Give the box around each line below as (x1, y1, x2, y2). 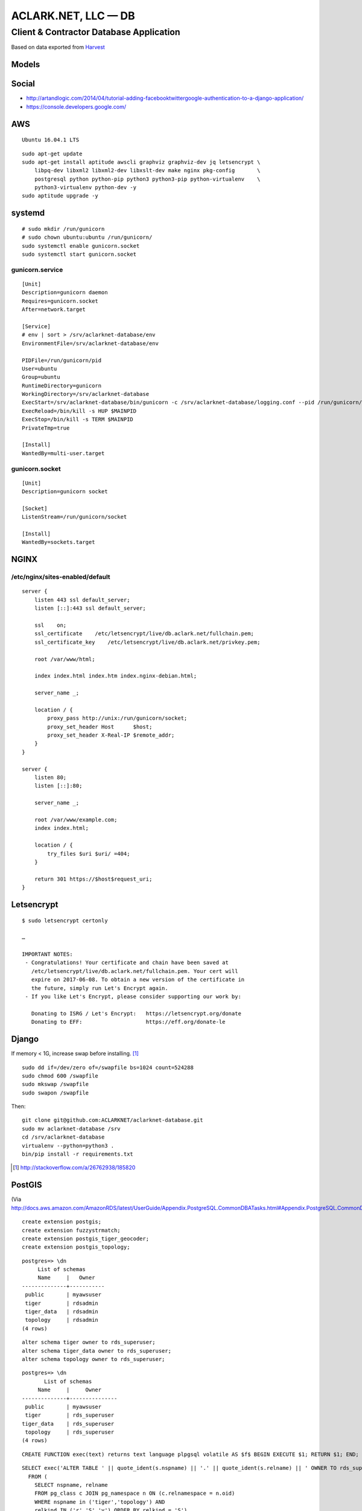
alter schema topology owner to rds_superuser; (22, 1356, 165, 1362)
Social (11, 79, 36, 89)
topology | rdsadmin (25, 1316, 99, 1324)
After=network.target (22, 306, 86, 313)
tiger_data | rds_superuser (22, 1420, 115, 1427)
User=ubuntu (22, 365, 57, 372)
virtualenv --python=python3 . (22, 1142, 115, 1149)
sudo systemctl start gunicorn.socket (22, 251, 137, 258)
